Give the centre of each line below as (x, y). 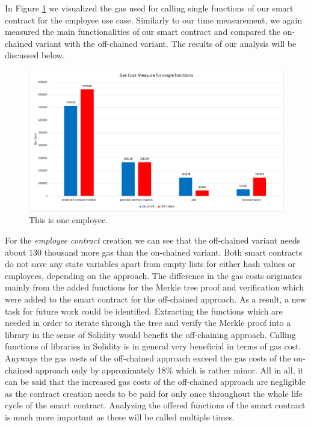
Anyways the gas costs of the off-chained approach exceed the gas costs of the (148, 358)
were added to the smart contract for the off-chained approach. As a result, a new (155, 299)
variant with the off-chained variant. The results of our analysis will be (166, 43)
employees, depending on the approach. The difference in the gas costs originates (154, 275)
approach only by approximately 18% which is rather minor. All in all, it (169, 370)
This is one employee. (69, 220)
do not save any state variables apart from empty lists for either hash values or (150, 264)
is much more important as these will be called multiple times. (120, 416)
